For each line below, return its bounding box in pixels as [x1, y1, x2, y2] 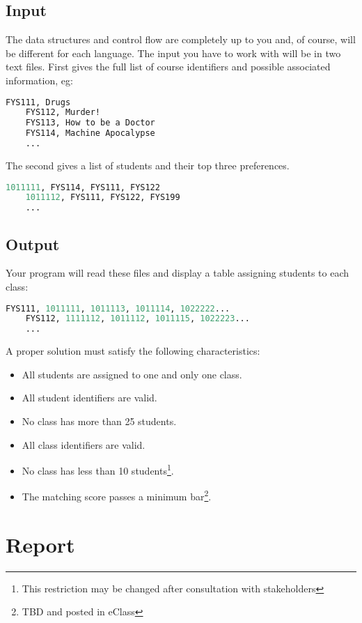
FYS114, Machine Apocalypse [25, 128, 155, 139]
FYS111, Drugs [6, 97, 71, 107]
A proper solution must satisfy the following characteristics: [6, 344, 260, 358]
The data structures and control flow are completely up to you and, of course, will [6, 32, 356, 47]
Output [6, 233, 60, 254]
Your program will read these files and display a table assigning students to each [6, 266, 349, 280]
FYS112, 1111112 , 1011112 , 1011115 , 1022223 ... [25, 314, 250, 324]
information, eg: [6, 72, 73, 87]
